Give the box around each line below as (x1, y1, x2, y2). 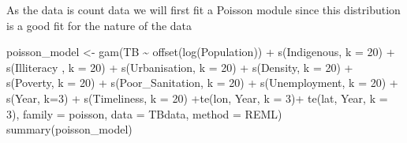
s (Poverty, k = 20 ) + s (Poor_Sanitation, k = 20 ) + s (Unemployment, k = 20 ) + (6, 74, 398, 91)
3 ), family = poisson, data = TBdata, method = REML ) (6, 105, 282, 122)
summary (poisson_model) (6, 121, 133, 137)
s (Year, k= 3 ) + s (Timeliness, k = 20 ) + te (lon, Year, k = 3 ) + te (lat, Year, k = (6, 89, 388, 106)
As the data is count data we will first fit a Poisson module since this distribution (6, 2, 401, 17)
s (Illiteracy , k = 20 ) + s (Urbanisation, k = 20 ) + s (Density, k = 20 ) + (6, 58, 353, 75)
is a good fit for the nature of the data (6, 17, 192, 33)
